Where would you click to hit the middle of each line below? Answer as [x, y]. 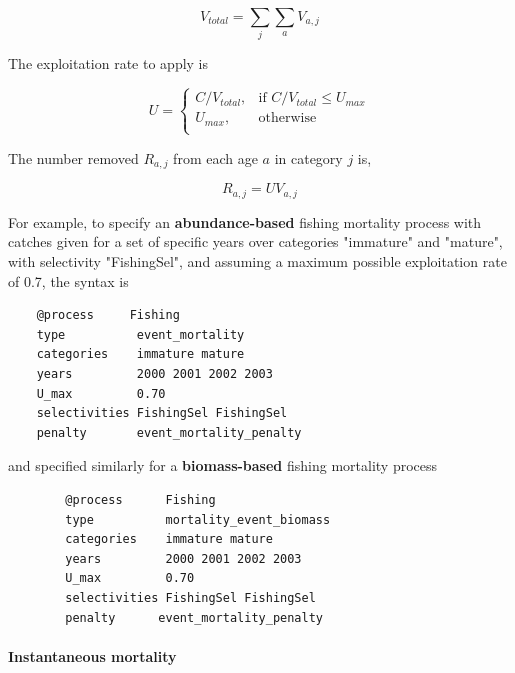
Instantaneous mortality [92, 655]
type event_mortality [140, 334]
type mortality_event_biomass [198, 519]
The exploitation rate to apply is [108, 63]
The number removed [73, 157]
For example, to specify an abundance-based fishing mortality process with [245, 221]
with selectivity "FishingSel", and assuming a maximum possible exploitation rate [257, 261]
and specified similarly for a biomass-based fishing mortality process [223, 465]
